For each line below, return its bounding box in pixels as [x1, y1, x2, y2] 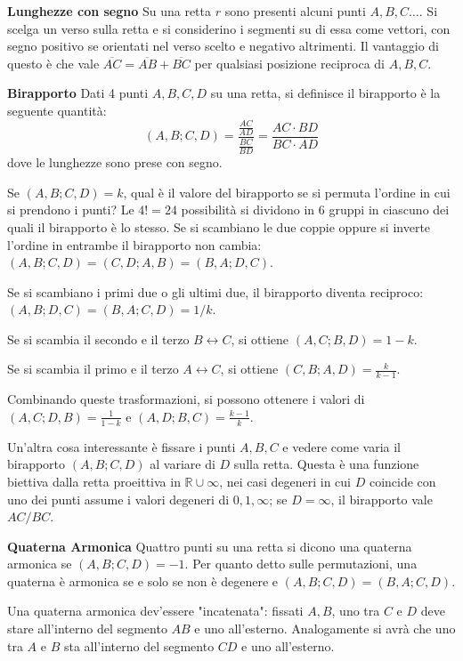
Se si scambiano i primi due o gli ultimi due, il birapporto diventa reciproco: [7, 282, 424, 301]
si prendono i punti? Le [7, 200, 134, 219]
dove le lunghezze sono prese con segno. [7, 153, 223, 172]
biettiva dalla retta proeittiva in [7, 472, 181, 490]
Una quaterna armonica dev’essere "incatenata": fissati [7, 601, 304, 620]
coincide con [369, 472, 436, 490]
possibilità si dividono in [181, 200, 315, 219]
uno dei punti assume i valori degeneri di [7, 489, 230, 508]
